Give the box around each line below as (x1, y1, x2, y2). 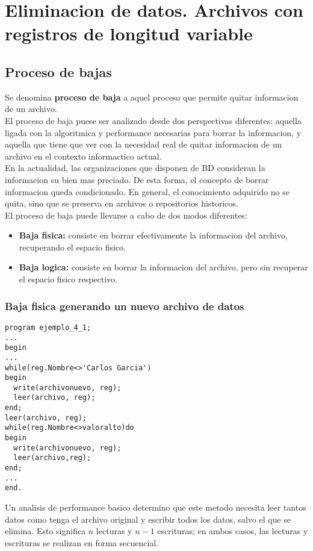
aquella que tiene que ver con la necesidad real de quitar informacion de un (5, 138, 282, 151)
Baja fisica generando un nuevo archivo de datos (5, 298, 244, 313)
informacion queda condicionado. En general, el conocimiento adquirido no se (5, 185, 290, 198)
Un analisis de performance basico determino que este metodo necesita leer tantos (5, 501, 306, 514)
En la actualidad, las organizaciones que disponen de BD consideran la (5, 161, 265, 174)
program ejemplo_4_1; (5, 323, 91, 332)
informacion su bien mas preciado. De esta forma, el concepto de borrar (5, 173, 269, 185)
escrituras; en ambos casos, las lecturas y (157, 525, 308, 537)
